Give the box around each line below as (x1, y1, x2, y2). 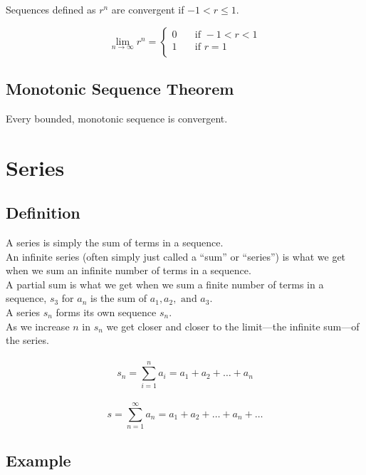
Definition (6, 202, 80, 224)
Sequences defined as (6, 2, 96, 16)
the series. (6, 333, 49, 348)
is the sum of (90, 291, 147, 306)
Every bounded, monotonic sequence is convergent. (6, 110, 228, 125)
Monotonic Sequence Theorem (6, 77, 234, 99)
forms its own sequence (56, 304, 157, 319)
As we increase (6, 318, 70, 333)
